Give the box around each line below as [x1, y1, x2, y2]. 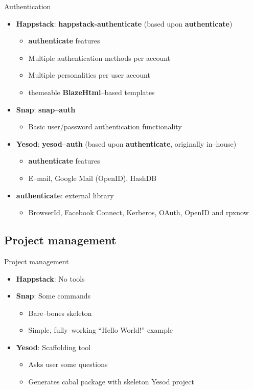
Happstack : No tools [16, 273, 85, 284]
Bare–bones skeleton [28, 307, 92, 318]
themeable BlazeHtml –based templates [28, 86, 155, 97]
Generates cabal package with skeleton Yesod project [28, 376, 194, 387]
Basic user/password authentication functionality [28, 121, 182, 132]
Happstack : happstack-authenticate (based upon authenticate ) [16, 18, 233, 29]
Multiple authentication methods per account [28, 52, 171, 63]
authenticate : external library [16, 190, 114, 200]
